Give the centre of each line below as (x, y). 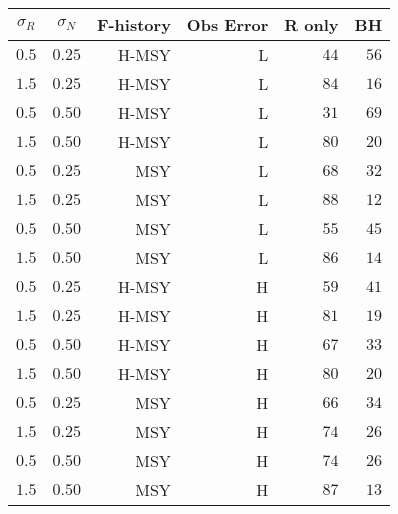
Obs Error (227, 24)
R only (311, 24)
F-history (133, 24)
